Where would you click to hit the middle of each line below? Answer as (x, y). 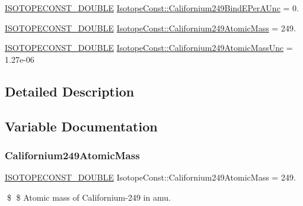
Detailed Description (70, 91)
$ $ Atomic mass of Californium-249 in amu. (89, 197)
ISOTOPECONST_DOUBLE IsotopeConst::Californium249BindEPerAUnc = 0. (152, 8)
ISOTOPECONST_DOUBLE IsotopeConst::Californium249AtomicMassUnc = (149, 48)
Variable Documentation (81, 126)
